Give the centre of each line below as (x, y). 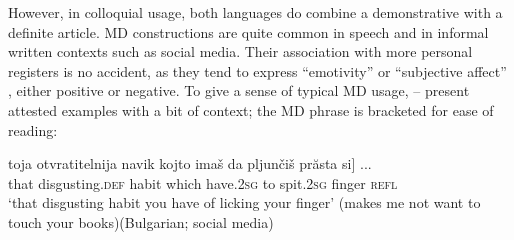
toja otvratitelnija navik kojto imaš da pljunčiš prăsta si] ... (190, 163)
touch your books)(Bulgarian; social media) (141, 221)
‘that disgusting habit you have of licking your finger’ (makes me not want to (244, 202)
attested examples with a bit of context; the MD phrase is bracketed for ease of (251, 109)
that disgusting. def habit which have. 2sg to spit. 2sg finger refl (203, 182)
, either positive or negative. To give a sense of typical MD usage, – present (239, 90)
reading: (33, 129)
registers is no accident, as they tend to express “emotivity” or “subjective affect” (257, 70)
